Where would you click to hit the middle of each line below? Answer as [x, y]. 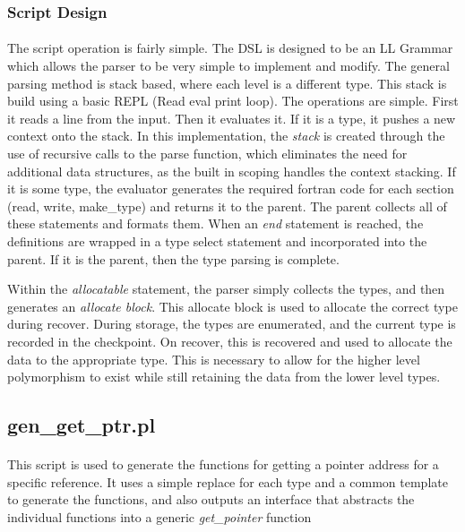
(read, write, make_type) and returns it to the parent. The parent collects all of [227, 206]
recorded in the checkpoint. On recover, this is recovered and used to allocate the [230, 341]
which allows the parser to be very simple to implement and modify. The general [228, 66]
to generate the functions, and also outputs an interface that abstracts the [211, 499]
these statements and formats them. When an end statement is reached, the [215, 223]
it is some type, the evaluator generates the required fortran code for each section [231, 189]
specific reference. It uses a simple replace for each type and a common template [228, 481]
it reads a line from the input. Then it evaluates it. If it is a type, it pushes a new [232, 118]
